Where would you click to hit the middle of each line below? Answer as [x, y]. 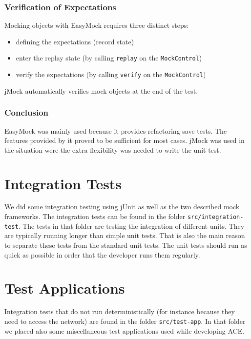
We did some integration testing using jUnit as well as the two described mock [122, 207]
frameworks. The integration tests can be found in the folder [95, 216]
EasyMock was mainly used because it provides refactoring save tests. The [116, 130]
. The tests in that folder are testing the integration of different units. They [131, 226]
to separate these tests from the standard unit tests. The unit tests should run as [126, 245]
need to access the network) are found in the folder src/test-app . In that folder [125, 321]
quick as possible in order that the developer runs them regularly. [102, 254]
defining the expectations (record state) [75, 41]
